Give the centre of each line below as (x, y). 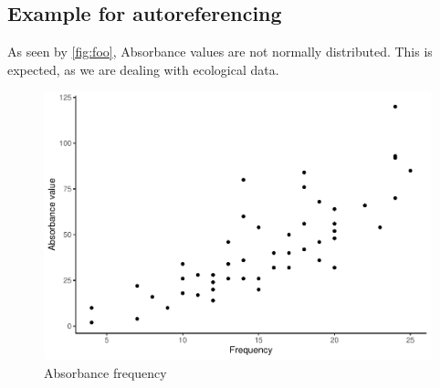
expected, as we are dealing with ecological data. (143, 69)
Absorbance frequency (105, 372)
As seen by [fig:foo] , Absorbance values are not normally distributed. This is (220, 52)
